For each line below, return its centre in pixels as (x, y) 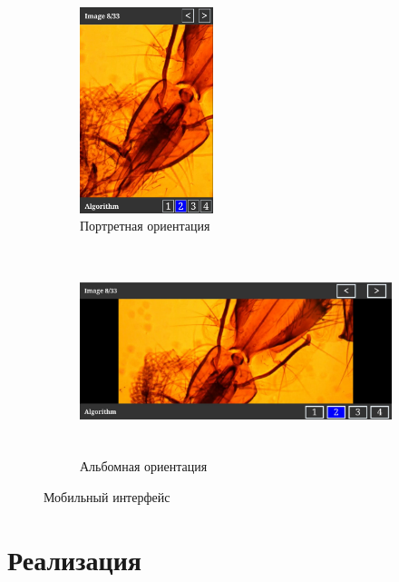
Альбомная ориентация (144, 466)
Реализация (74, 559)
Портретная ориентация (145, 226)
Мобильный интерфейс (107, 496)
